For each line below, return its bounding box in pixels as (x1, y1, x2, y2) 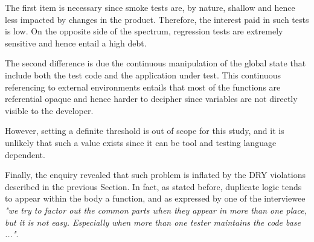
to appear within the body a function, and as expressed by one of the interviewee (5, 192, 306, 205)
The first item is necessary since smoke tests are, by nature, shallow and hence (5, 1, 295, 13)
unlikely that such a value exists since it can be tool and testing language (5, 136, 277, 148)
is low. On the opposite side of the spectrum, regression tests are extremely (5, 25, 283, 37)
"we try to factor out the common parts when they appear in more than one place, (5, 203, 307, 216)
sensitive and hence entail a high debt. (5, 36, 147, 49)
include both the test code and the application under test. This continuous (5, 68, 281, 81)
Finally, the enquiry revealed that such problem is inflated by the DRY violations (5, 168, 306, 181)
